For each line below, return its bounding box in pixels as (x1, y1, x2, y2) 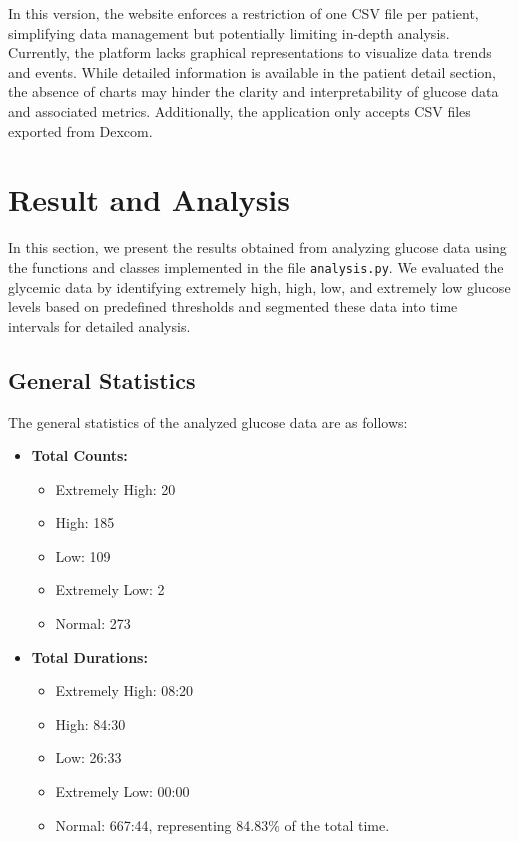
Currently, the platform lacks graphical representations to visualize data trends (8, 42, 492, 63)
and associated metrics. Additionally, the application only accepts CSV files (8, 100, 471, 121)
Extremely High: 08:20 (55, 680, 194, 701)
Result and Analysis (8, 179, 291, 220)
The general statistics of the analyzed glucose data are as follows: (8, 411, 408, 432)
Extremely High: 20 (55, 478, 176, 499)
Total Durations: (31, 646, 148, 667)
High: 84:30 (55, 713, 126, 734)
